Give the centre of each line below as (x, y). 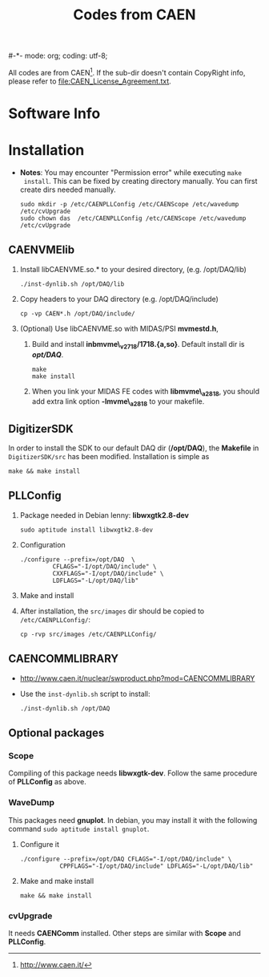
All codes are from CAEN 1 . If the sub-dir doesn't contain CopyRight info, (127, 72)
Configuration (42, 544)
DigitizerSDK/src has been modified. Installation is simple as (109, 456)
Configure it (40, 844)
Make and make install (57, 881)
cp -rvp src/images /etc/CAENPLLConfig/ (88, 634)
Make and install (47, 595)
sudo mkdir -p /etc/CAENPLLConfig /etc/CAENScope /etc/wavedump (129, 204)
